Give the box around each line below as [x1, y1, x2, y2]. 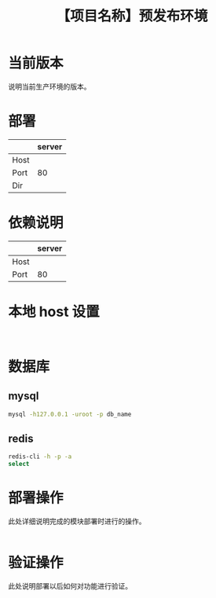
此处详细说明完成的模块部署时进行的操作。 [8, 516, 146, 526]
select [8, 460, 30, 468]
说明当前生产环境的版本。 [8, 82, 91, 91]
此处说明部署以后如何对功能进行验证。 [8, 581, 132, 591]
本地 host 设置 [8, 303, 100, 321]
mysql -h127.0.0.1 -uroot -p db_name [8, 410, 132, 418]
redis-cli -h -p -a [8, 453, 72, 460]
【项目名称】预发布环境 [56, 7, 208, 25]
